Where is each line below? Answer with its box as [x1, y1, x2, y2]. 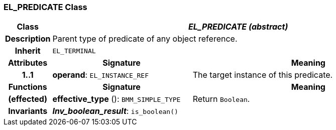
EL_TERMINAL [52, 47, 96, 55]
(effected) [8, 94, 48, 104]
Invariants [8, 106, 48, 116]
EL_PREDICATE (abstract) [188, 22, 288, 32]
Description [5, 34, 51, 44]
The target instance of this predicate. [192, 70, 333, 80]
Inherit [15, 46, 41, 56]
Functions [8, 82, 47, 92]
